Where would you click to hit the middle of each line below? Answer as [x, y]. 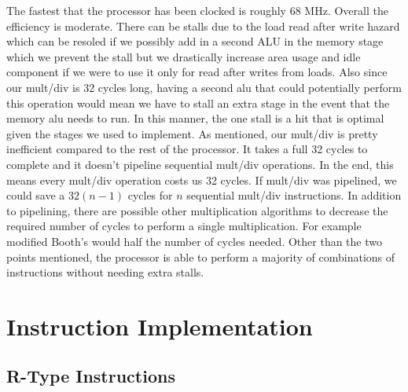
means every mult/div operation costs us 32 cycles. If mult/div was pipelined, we [202, 180]
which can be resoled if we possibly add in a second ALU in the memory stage [195, 41]
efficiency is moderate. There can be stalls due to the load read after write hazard [203, 26]
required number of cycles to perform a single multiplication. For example [184, 226]
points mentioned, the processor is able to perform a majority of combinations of [201, 256]
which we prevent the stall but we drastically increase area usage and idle [184, 56]
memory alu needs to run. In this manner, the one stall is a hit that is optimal [195, 118]
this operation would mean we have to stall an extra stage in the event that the [198, 103]
